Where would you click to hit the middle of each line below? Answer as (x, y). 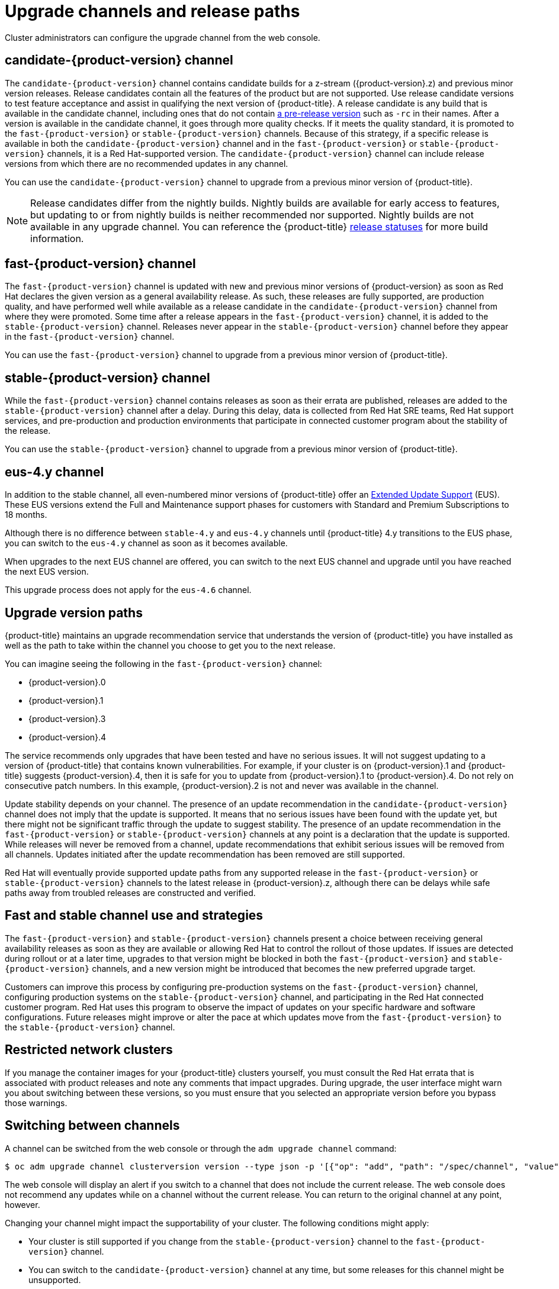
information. (57, 238)
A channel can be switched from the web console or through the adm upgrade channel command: (201, 1148)
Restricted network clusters (89, 1050)
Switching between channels (92, 1126)
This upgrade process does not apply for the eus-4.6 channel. (128, 590)
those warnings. (36, 1103)
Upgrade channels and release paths (152, 11)
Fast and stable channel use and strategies (134, 916)
